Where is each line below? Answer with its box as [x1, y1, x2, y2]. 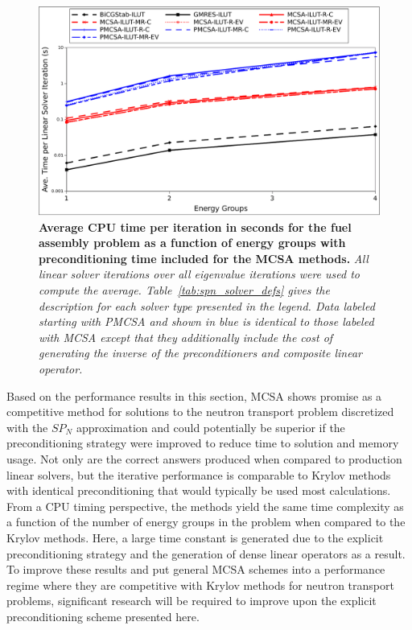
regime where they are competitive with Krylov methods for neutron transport [6, 576, 394, 593]
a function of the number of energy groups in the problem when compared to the [6, 513, 406, 530]
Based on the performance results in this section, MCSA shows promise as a [6, 387, 382, 404]
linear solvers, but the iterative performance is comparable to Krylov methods [6, 466, 391, 483]
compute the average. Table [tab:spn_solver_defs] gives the [39, 282, 330, 298]
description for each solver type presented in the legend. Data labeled [39, 297, 375, 314]
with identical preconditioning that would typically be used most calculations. [6, 482, 391, 499]
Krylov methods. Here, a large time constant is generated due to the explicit [6, 529, 384, 546]
